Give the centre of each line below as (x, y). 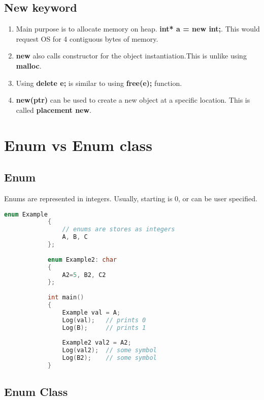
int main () (66, 298)
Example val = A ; (91, 312)
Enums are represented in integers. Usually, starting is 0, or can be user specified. (131, 198)
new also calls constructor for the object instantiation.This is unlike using (131, 56)
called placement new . (54, 110)
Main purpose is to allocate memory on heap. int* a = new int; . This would (138, 29)
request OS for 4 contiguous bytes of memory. (87, 38)
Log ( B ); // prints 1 (104, 328)
